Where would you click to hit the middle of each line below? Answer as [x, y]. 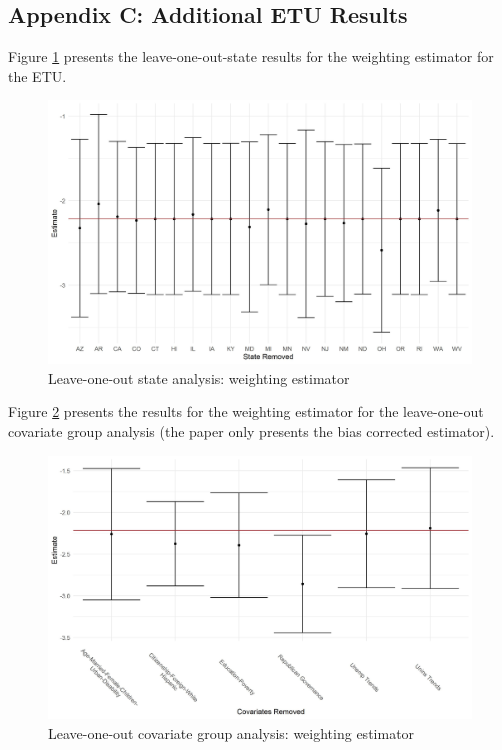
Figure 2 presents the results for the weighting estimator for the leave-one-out [246, 411]
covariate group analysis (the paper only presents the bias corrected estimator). [251, 430]
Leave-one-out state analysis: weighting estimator [199, 377]
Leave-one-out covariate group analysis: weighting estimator [231, 732]
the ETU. [37, 75]
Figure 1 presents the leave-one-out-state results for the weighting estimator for [251, 56]
